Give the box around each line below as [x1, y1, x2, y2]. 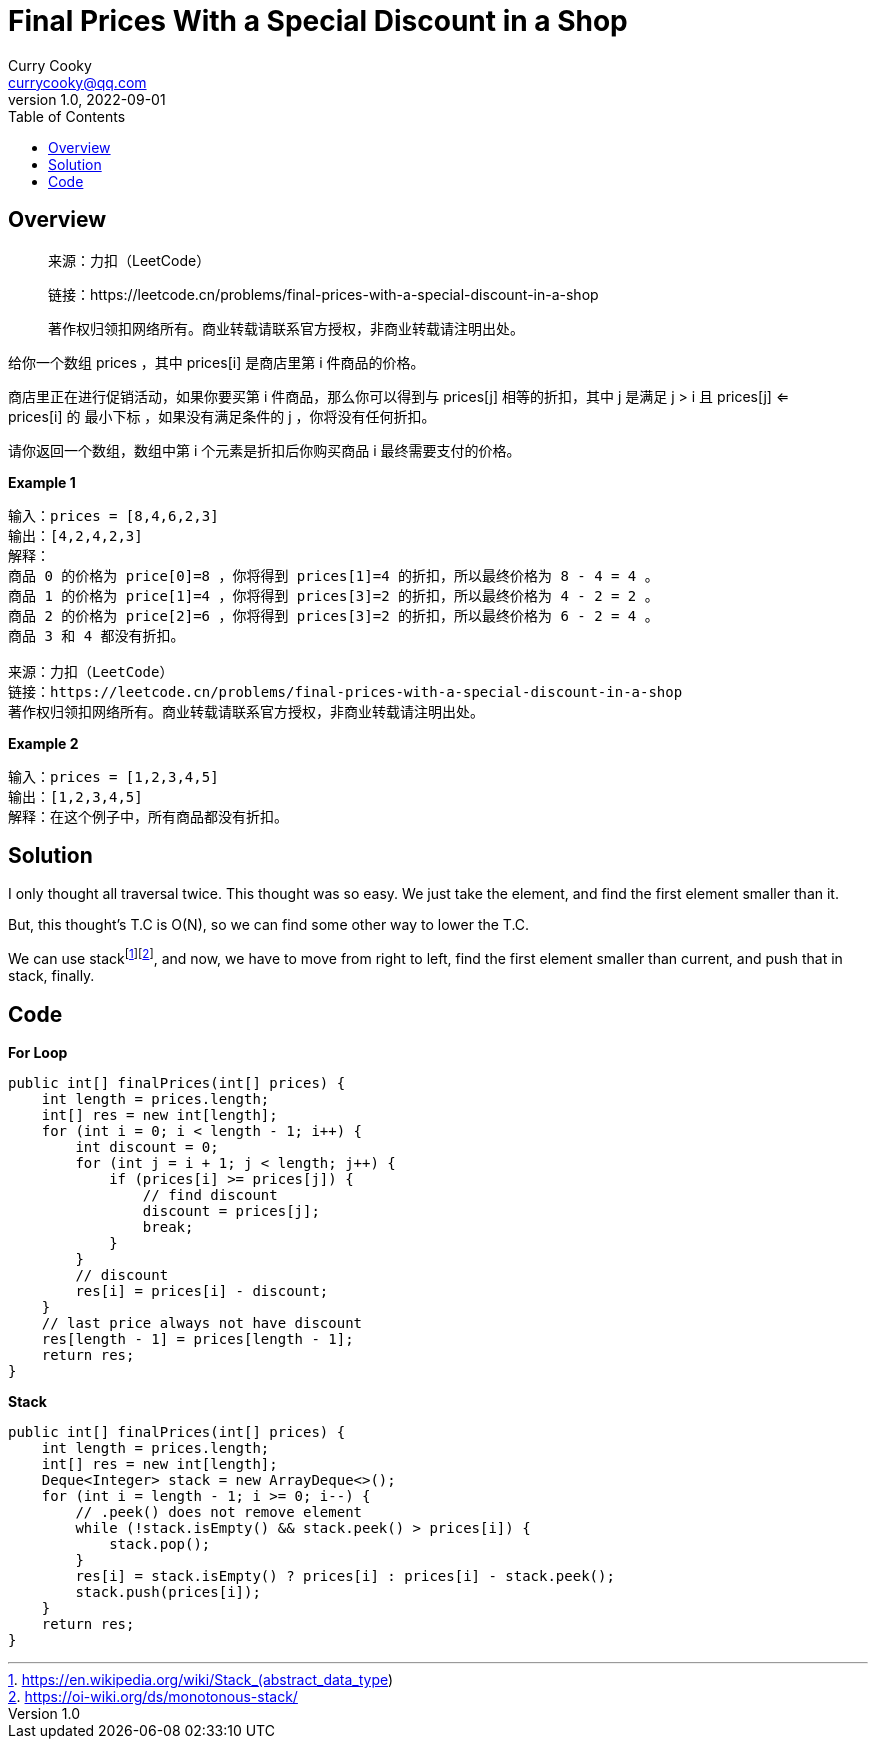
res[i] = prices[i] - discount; [75, 1282, 329, 1299]
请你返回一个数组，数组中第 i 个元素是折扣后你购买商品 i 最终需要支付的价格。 [8, 441, 521, 459]
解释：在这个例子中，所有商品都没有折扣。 [8, 808, 288, 825]
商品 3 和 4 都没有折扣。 [8, 627, 185, 644]
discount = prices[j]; [142, 1202, 320, 1219]
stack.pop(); [109, 1535, 211, 1552]
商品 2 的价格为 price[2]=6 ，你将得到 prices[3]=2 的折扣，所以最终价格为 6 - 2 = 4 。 [8, 607, 659, 624]
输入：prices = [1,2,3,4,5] [8, 768, 219, 785]
